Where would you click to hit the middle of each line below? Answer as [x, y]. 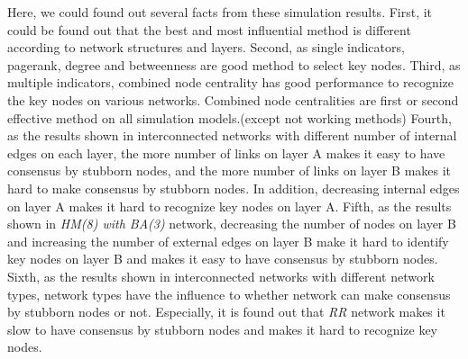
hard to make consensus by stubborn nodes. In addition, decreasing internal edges [234, 188]
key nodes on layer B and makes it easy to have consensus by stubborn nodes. [223, 259]
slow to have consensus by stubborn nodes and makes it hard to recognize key [223, 329]
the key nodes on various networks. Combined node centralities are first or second [233, 99]
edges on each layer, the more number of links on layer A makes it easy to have [226, 153]
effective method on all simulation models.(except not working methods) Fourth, [229, 117]
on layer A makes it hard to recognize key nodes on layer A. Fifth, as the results [229, 206]
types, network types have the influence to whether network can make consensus [229, 294]
